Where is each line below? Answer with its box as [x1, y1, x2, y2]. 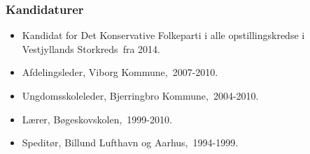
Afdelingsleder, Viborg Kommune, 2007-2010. [22, 65, 218, 79]
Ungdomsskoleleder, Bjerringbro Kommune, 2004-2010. [22, 88, 259, 102]
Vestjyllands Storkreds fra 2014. [22, 41, 160, 56]
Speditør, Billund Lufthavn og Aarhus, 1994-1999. [22, 135, 239, 150]
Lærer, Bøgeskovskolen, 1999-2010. [22, 111, 172, 126]
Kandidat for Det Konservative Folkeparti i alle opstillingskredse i [22, 28, 305, 43]
